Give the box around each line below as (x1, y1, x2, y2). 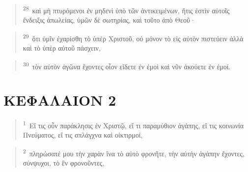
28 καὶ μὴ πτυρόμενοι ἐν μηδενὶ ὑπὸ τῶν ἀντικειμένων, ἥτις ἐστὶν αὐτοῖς (23, 4, 230, 15)
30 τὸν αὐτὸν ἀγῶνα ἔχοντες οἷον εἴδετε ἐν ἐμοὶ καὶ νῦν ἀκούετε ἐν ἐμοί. (23, 59, 231, 71)
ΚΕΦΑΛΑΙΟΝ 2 (3, 90, 116, 110)
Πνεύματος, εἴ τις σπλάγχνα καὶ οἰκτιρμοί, (23, 130, 143, 140)
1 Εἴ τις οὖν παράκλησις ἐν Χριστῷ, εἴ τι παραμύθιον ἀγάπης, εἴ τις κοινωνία (23, 119, 244, 130)
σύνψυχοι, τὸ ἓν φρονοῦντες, (23, 158, 105, 168)
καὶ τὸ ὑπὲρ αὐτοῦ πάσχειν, (23, 43, 101, 53)
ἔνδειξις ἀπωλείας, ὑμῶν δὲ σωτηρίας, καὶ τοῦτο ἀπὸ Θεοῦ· (23, 15, 195, 25)
